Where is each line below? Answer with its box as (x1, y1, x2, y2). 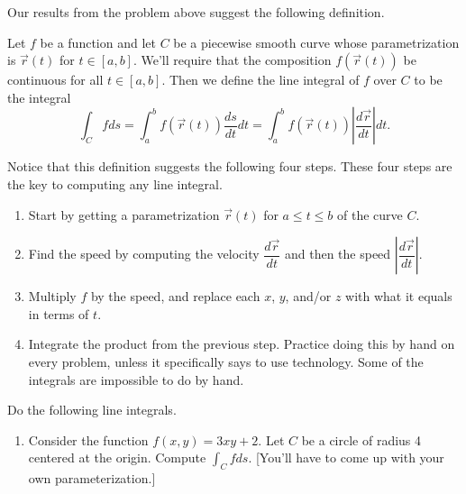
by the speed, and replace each (90, 287, 260, 306)
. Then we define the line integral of (161, 70, 360, 89)
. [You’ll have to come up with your (248, 448, 444, 467)
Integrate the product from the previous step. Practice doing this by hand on (28, 334, 455, 353)
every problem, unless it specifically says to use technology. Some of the (28, 352, 424, 370)
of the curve (337, 205, 403, 224)
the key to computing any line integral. (7, 174, 223, 193)
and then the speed (284, 244, 391, 263)
